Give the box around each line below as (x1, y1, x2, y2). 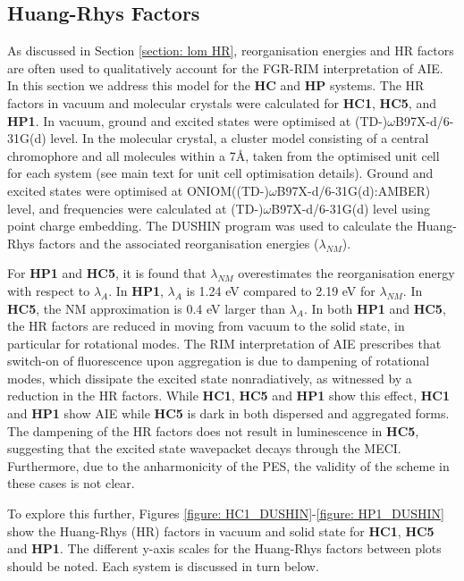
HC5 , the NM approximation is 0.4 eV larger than (7, 299, 285, 317)
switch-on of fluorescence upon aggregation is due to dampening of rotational (7, 351, 430, 370)
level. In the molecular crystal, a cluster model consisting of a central (50, 129, 429, 147)
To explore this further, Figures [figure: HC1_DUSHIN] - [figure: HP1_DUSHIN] (7, 504, 444, 523)
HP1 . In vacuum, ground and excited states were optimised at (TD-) (7, 111, 388, 130)
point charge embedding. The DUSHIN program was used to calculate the (7, 216, 413, 235)
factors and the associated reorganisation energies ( (38, 233, 319, 252)
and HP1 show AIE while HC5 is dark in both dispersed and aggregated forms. (7, 404, 450, 423)
